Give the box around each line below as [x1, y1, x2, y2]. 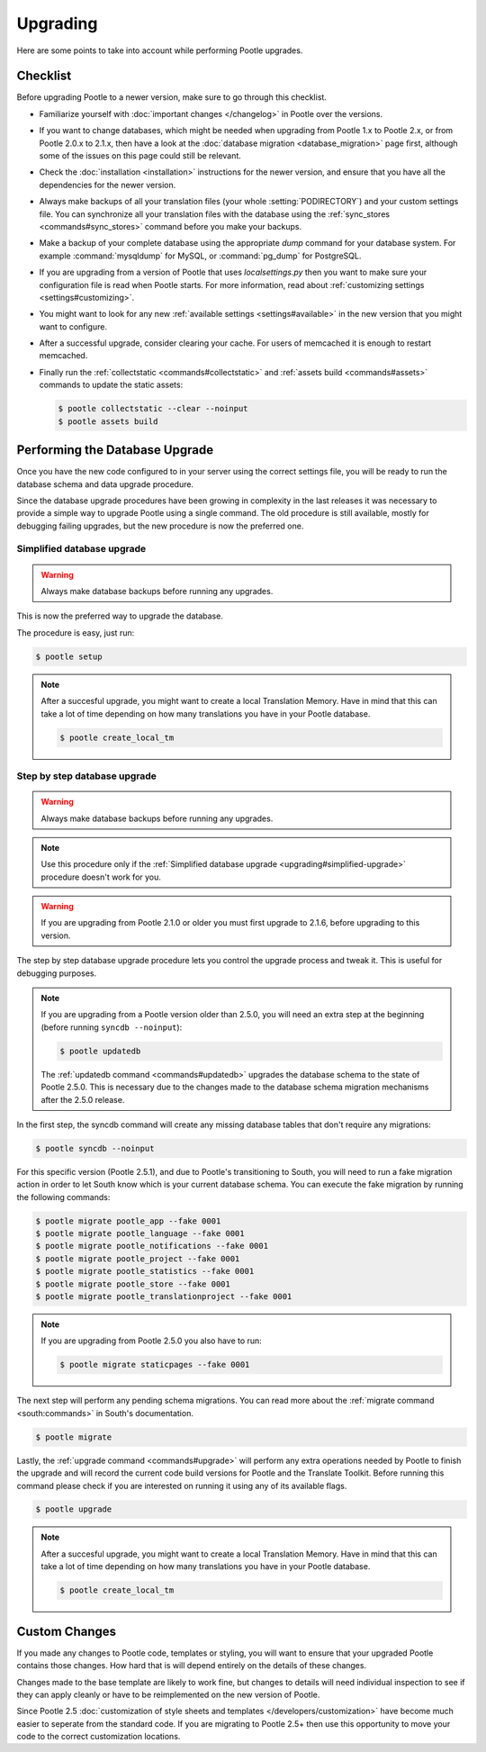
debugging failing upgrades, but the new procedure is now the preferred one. [16, 520, 304, 531]
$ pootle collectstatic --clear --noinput [58, 403, 248, 414]
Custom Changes [16, 1623, 117, 1639]
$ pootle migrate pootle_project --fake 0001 [35, 1253, 240, 1264]
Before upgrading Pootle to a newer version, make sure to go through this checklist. [16, 92, 328, 103]
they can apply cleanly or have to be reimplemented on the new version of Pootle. [16, 1689, 320, 1700]
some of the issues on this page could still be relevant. [39, 150, 242, 161]
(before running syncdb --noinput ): [40, 1022, 183, 1033]
